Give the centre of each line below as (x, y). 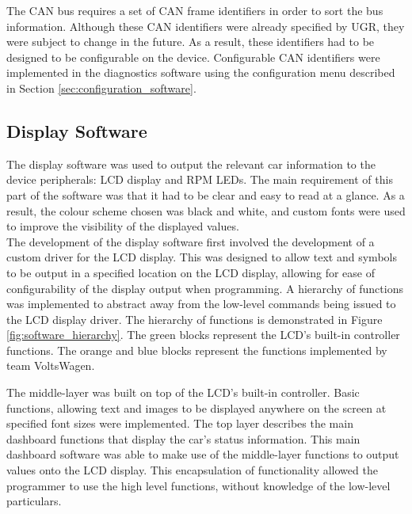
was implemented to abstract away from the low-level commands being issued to (201, 304)
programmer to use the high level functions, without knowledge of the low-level (198, 485)
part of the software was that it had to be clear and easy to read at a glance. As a (206, 194)
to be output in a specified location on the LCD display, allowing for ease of (191, 272)
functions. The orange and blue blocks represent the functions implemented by (197, 350)
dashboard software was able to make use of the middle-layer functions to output (203, 454)
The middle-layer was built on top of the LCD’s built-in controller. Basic (183, 392)
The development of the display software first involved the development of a (191, 241)
